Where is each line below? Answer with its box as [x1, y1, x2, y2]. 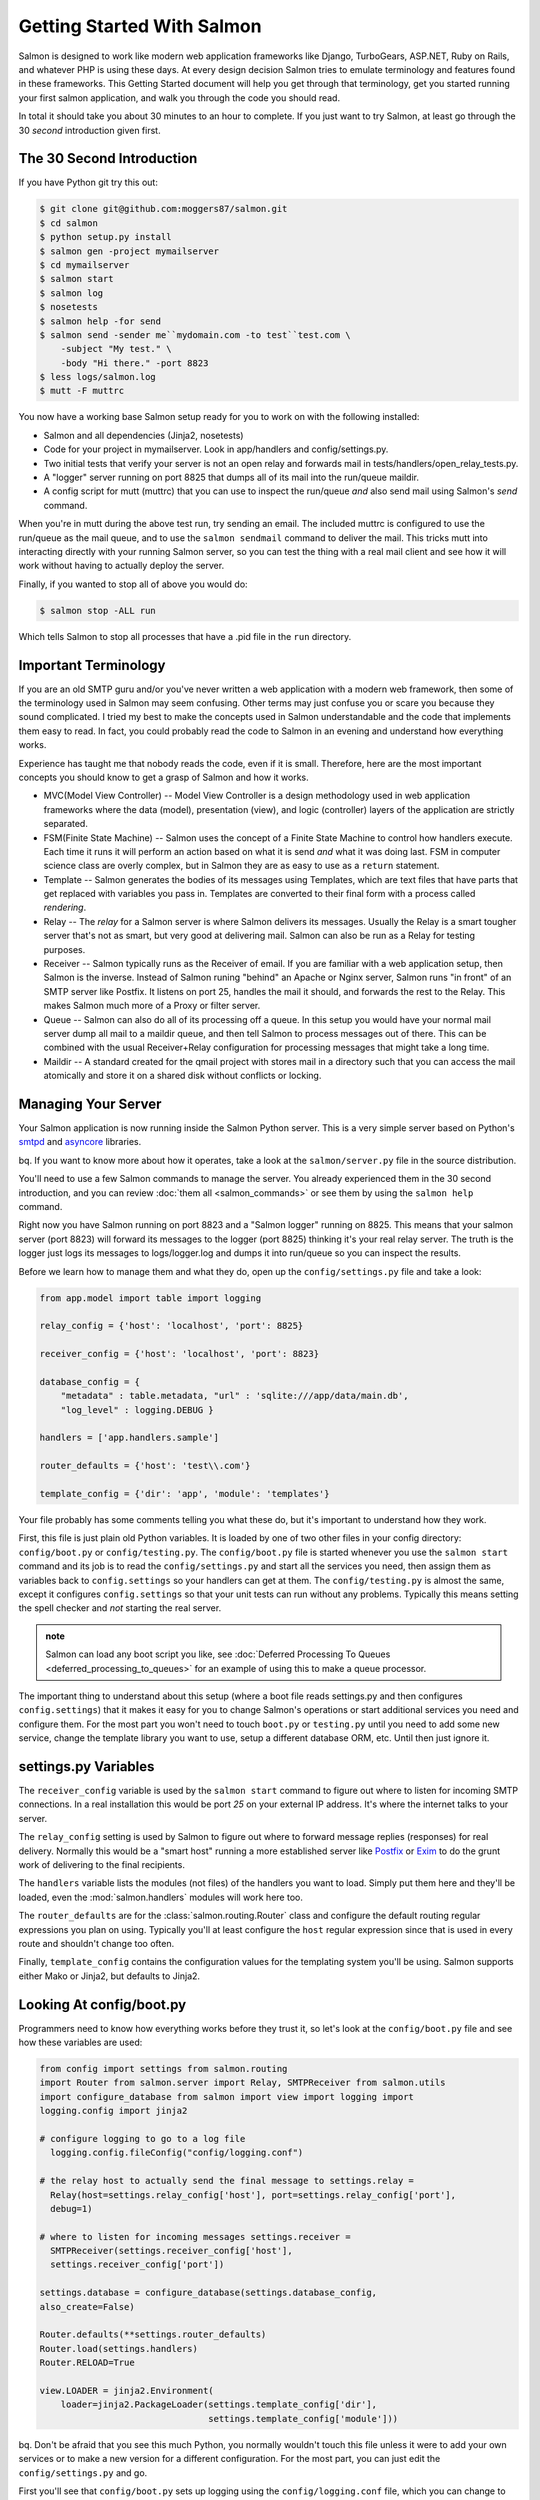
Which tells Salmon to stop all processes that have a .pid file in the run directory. [18, 630, 352, 642]
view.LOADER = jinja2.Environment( [39, 2385, 214, 2396]
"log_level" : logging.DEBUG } [60, 1404, 214, 1415]
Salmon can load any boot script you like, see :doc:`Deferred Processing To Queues [45, 1648, 391, 1660]
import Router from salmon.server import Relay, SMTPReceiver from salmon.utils [39, 2077, 446, 2089]
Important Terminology [18, 656, 166, 674]
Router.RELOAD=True [39, 2357, 135, 2369]
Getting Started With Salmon [18, 15, 262, 37]
